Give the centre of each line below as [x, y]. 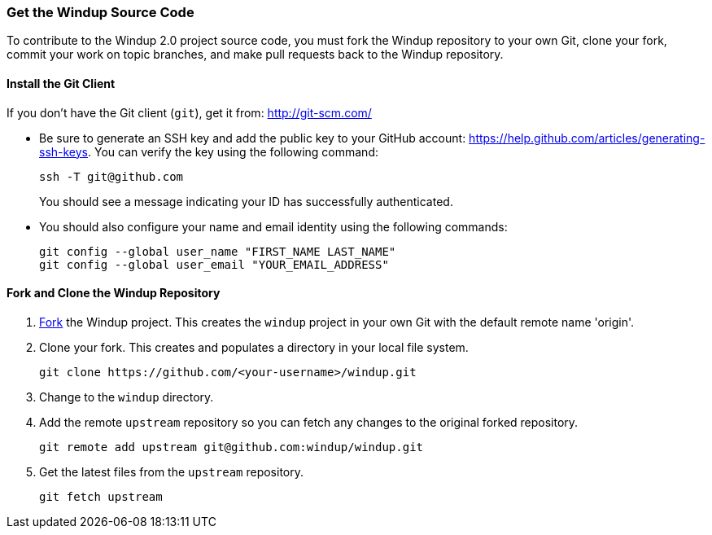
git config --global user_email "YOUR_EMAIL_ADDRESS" [214, 264]
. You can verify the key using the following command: [233, 151]
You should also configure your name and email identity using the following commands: [273, 226]
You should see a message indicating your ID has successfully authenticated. [246, 201]
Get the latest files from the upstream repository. [172, 471]
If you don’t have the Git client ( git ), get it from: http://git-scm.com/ [189, 112]
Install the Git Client [61, 83]
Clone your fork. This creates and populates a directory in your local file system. [254, 347]
